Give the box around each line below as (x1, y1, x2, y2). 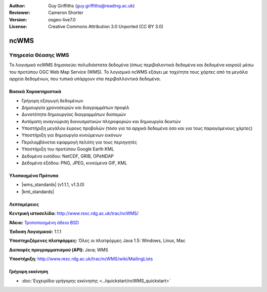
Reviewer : (9, 10, 31, 16)
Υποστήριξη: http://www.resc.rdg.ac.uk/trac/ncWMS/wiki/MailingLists (9, 256, 153, 262)
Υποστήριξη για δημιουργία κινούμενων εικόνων (21, 132, 122, 138)
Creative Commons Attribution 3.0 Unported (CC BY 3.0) (48, 24, 164, 30)
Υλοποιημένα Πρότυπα (9, 173, 59, 179)
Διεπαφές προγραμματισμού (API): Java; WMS (9, 246, 108, 252)
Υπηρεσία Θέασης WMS (9, 51, 69, 58)
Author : (9, 3, 26, 8)
